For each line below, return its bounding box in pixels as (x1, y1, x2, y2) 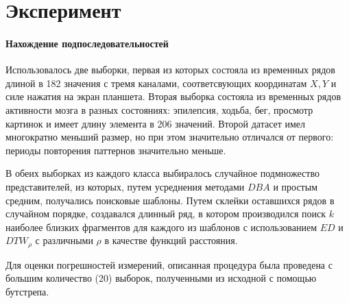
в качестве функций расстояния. (104, 233, 238, 247)
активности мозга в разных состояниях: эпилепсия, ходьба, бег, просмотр (5, 102, 313, 117)
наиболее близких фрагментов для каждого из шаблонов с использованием (5, 219, 317, 234)
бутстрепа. (5, 284, 49, 298)
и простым (273, 179, 317, 193)
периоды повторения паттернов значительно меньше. (5, 143, 226, 157)
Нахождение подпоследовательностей (5, 36, 169, 50)
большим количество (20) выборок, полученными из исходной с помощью (5, 271, 317, 285)
